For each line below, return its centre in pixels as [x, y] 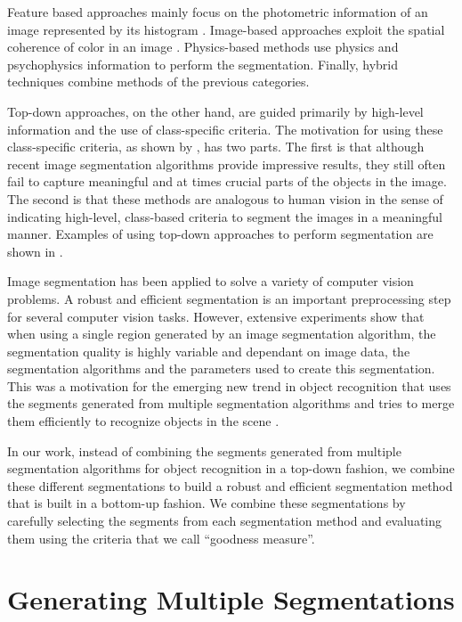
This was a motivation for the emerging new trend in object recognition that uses [229, 385]
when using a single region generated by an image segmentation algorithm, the [222, 334]
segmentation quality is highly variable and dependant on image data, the [209, 351]
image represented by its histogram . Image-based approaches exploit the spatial [226, 29]
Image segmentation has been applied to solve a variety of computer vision [211, 281]
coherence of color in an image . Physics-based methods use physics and [203, 47]
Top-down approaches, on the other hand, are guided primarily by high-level [215, 111]
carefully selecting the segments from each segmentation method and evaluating [225, 521]
